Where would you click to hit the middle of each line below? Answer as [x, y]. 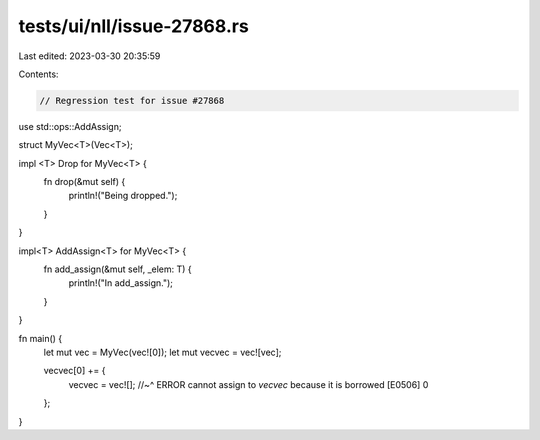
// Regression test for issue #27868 [132, 100]
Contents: [38, 74]
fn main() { [40, 338]
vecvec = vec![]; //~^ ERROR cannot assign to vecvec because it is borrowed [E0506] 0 [248, 384]
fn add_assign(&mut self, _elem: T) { [117, 269]
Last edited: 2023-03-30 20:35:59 [89, 56]
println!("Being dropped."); [123, 196]
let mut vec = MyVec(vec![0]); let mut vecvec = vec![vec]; [162, 352]
